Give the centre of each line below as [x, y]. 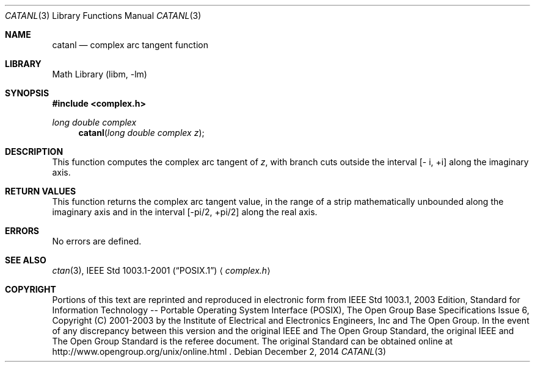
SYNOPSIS [27, 93]
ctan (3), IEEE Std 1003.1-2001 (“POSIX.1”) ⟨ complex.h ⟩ [161, 270]
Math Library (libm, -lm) [100, 74]
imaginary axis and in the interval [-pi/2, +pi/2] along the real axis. [185, 212]
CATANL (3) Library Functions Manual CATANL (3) [103, 16]
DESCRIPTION [34, 151]
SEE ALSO [26, 260]
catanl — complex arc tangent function [130, 45]
